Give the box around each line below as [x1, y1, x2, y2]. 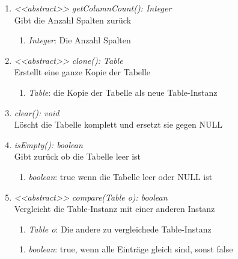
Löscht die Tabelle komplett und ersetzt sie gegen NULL [14, 118, 222, 131]
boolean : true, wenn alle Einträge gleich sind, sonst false [28, 243, 233, 255]
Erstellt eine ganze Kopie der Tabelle [14, 66, 151, 78]
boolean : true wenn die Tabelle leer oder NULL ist [28, 170, 213, 183]
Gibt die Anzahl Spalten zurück [14, 13, 132, 26]
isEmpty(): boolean [14, 138, 83, 151]
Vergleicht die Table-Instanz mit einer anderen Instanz [14, 202, 215, 215]
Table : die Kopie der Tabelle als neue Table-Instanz [28, 86, 218, 98]
